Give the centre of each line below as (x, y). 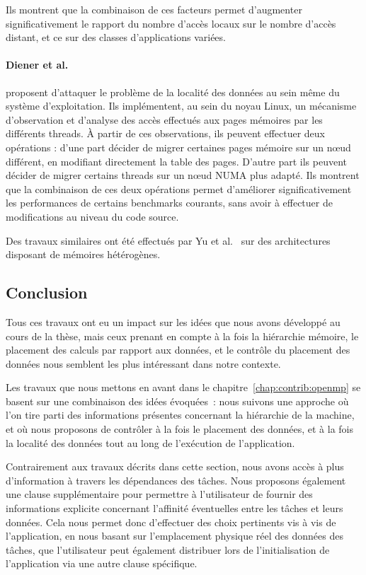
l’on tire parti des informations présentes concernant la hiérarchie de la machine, (180, 415)
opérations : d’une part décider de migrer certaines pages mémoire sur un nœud (178, 147)
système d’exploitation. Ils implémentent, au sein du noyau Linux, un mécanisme (181, 106)
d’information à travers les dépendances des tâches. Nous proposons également (176, 480)
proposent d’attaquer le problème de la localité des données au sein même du (173, 92)
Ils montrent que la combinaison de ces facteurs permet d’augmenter (154, 9)
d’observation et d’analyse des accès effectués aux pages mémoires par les (164, 119)
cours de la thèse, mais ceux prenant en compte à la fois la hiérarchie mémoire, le (182, 336)
